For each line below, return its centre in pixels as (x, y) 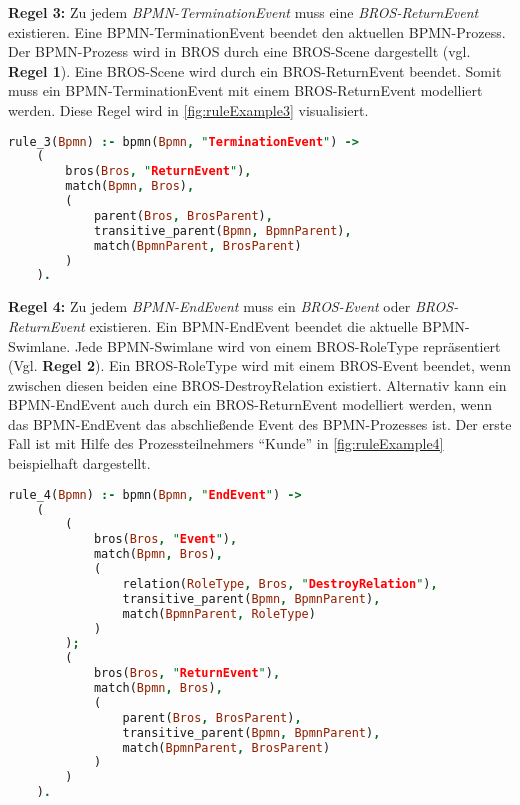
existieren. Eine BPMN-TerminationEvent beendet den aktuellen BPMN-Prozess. (257, 31)
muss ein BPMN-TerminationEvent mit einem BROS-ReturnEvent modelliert (245, 90)
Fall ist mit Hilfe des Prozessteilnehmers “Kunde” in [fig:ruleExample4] (226, 443)
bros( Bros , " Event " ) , (165, 539)
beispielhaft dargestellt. (79, 463)
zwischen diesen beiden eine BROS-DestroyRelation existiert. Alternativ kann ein (257, 384)
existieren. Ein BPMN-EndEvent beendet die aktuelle (253, 325)
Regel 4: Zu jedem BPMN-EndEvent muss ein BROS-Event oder (209, 306)
